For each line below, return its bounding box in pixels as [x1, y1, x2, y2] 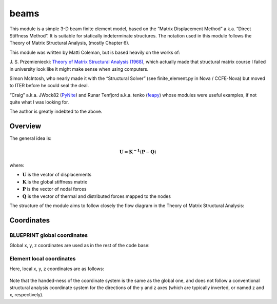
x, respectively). [9, 292, 44, 298]
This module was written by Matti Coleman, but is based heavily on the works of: [9, 49, 181, 55]
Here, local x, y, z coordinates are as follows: [9, 266, 105, 272]
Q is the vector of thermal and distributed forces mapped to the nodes [22, 193, 171, 199]
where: [9, 162, 25, 168]
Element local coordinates [9, 255, 76, 262]
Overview [9, 122, 42, 131]
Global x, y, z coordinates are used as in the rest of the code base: [9, 242, 150, 249]
